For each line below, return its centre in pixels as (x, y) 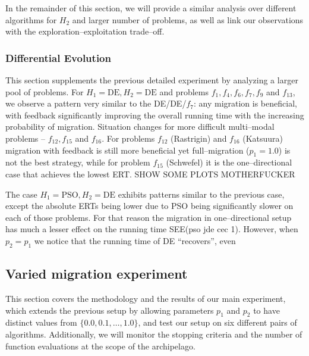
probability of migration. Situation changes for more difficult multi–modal (140, 127)
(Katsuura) (263, 138)
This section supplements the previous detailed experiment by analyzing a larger (152, 80)
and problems (184, 91)
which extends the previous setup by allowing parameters (110, 310)
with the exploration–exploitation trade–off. (85, 31)
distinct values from (41, 322)
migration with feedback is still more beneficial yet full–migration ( (127, 150)
